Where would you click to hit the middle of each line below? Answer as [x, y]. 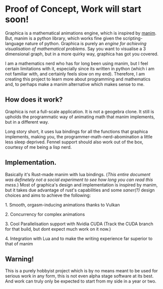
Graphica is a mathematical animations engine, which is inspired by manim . [81, 33]
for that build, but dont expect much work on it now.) [58, 229]
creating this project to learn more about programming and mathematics [78, 79]
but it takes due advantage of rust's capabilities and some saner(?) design [80, 190]
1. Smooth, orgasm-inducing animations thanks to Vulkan [62, 205]
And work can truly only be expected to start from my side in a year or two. [81, 281]
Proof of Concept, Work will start [73, 9]
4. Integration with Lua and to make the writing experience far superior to [79, 238]
